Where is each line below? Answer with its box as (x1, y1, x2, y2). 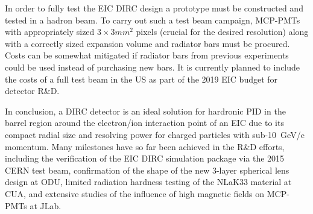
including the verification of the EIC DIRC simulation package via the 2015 (5, 152, 285, 165)
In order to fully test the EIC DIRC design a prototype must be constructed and (5, 2, 303, 14)
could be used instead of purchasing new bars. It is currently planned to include (5, 60, 300, 73)
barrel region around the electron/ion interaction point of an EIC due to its (5, 116, 284, 129)
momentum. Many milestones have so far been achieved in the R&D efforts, (5, 140, 285, 153)
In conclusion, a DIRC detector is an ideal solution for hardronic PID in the (5, 104, 286, 117)
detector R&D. (5, 84, 60, 97)
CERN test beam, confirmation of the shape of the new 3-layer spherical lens (5, 163, 289, 176)
